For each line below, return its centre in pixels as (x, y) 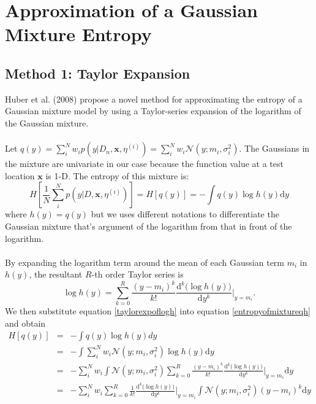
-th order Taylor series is (137, 274)
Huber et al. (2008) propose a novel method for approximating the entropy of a (154, 99)
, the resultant (56, 274)
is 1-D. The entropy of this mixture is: (117, 175)
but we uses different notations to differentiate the (185, 214)
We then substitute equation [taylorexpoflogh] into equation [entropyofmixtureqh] (158, 311)
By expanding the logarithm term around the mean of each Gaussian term (145, 262)
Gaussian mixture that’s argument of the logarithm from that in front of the (149, 226)
